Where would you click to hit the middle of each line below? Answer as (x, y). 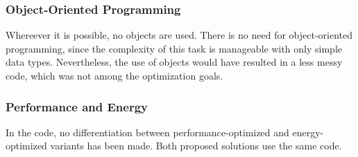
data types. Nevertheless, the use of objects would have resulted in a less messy (174, 62)
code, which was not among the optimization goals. (114, 75)
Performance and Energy (77, 106)
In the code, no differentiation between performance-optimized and (147, 132)
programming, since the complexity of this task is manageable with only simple (174, 48)
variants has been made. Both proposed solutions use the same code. (196, 146)
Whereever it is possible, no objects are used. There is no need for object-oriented (179, 35)
